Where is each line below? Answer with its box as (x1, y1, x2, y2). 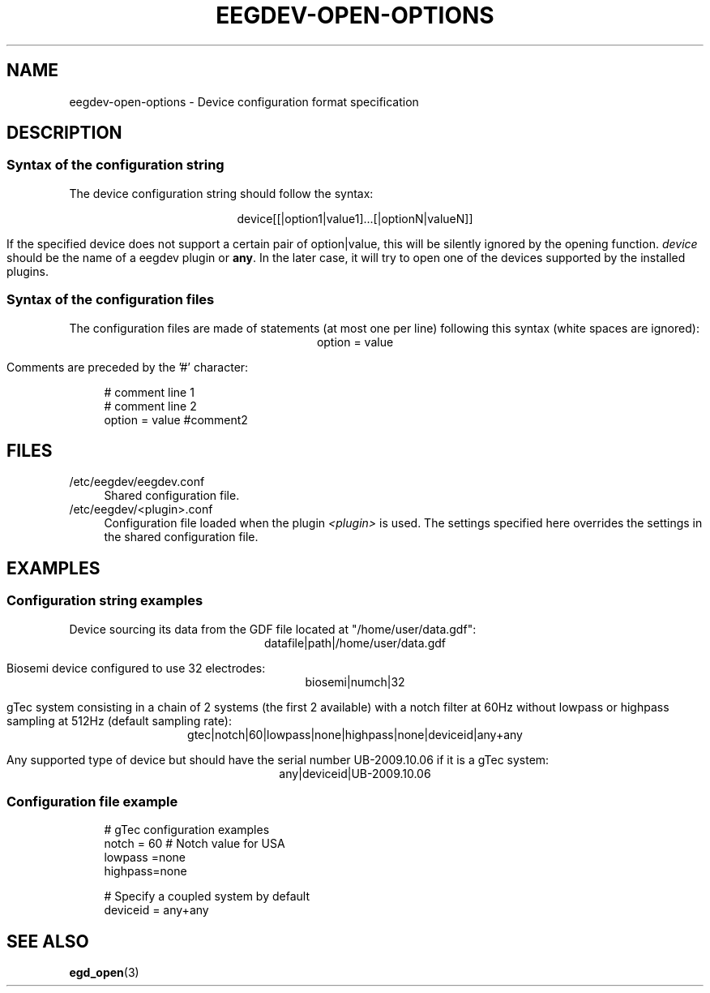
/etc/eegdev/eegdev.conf (69, 475, 205, 489)
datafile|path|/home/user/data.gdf (264, 635, 446, 650)
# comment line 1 (104, 385, 195, 399)
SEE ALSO (6, 931, 89, 952)
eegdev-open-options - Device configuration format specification (69, 94, 419, 109)
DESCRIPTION (6, 123, 122, 144)
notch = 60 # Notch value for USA (104, 836, 285, 851)
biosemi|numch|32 (305, 674, 405, 689)
